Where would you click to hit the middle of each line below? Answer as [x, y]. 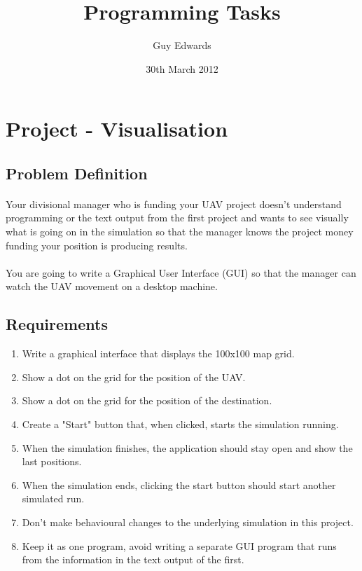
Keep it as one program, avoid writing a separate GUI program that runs [179, 545]
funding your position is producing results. [97, 245]
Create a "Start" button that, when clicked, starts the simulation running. [180, 424]
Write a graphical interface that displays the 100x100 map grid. [158, 353]
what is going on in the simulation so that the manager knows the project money [180, 232]
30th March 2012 [182, 68]
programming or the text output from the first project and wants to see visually [177, 218]
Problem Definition [77, 173]
